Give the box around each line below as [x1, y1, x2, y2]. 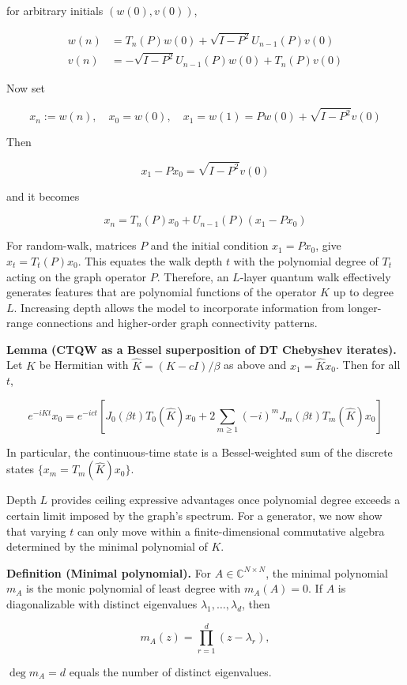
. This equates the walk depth [77, 252, 223, 269]
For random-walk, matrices [6, 237, 137, 254]
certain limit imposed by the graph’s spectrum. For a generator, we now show [6, 507, 383, 524]
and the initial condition [150, 237, 269, 254]
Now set [6, 80, 46, 96]
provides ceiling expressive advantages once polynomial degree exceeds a [51, 491, 401, 508]
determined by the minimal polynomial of [6, 538, 208, 555]
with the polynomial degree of [233, 252, 379, 269]
